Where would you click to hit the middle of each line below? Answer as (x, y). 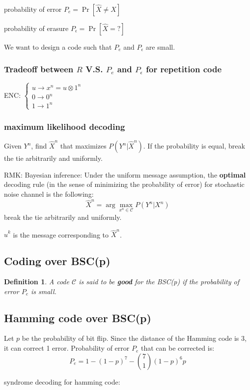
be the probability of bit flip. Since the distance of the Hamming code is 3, (134, 338)
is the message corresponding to (61, 234)
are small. (160, 47)
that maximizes (83, 146)
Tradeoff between (39, 69)
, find (39, 146)
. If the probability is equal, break (194, 146)
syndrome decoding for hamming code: (62, 381)
